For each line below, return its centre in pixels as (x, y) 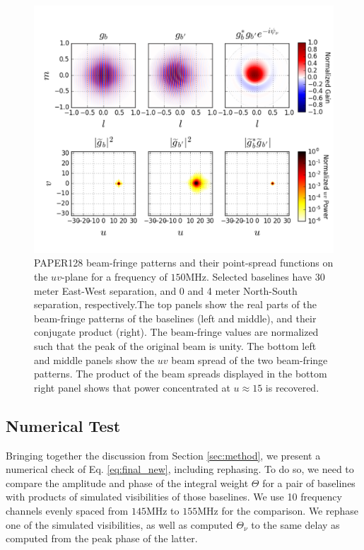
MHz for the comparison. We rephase (278, 510)
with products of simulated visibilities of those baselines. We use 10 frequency (174, 497)
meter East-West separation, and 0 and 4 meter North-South (166, 290)
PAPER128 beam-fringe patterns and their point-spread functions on (184, 263)
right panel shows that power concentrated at (132, 387)
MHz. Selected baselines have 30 (255, 277)
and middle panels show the (94, 359)
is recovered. (292, 387)
